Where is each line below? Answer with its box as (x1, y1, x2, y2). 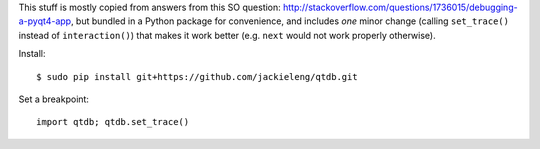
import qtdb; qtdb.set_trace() (36, 116, 190, 128)
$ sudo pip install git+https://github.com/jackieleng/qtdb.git (36, 71, 359, 82)
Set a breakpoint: (18, 93, 90, 105)
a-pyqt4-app (18, 15, 72, 27)
